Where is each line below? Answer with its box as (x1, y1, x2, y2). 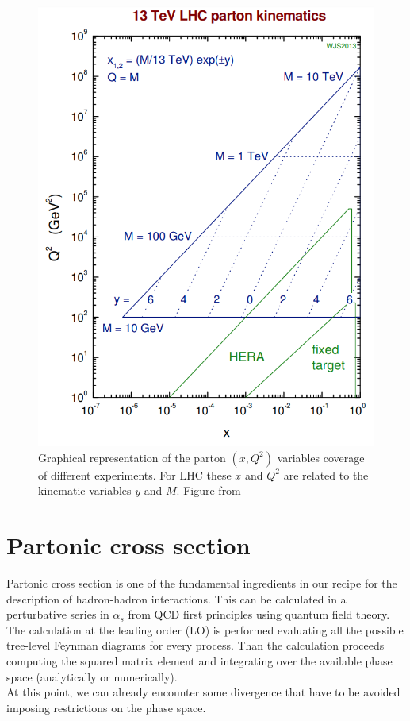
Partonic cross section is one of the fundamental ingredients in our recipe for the (6, 575, 397, 592)
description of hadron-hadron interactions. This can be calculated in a (6, 590, 347, 607)
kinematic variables (38, 482, 132, 499)
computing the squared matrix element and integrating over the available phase (6, 653, 393, 669)
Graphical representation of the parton (38, 449, 226, 465)
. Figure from (176, 482, 241, 499)
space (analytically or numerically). (6, 668, 178, 684)
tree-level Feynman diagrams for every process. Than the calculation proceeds (6, 637, 385, 654)
